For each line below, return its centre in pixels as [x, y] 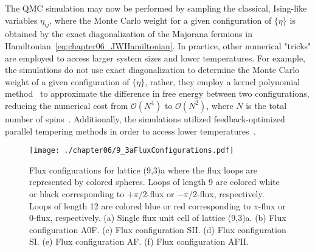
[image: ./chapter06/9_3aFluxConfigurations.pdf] [132, 151]
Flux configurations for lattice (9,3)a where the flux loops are [144, 170]
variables [21, 20]
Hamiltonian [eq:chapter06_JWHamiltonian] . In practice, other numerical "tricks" [158, 45]
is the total [266, 105]
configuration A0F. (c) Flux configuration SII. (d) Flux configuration [158, 229]
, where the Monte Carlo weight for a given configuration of [161, 20]
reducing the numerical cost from [67, 105]
